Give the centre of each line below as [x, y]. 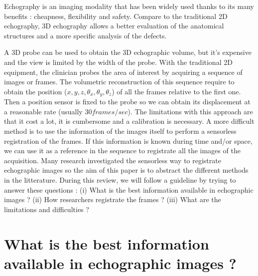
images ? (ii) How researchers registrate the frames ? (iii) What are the [113, 199]
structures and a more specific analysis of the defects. [85, 35]
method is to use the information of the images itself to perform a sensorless [120, 131]
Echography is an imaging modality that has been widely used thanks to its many [129, 6]
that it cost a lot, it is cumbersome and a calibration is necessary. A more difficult [129, 121]
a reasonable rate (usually [43, 111]
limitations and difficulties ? [47, 209]
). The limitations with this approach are [190, 111]
